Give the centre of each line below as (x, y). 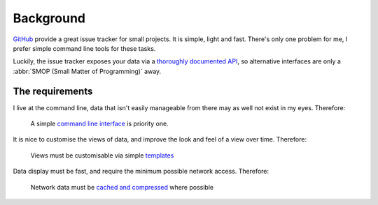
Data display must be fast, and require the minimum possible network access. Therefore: (141, 172)
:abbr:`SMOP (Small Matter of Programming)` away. (87, 71)
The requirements (53, 91)
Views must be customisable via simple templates (102, 155)
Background (49, 18)
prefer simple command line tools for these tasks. (84, 48)
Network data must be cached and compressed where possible (122, 187)
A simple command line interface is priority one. (99, 124)
